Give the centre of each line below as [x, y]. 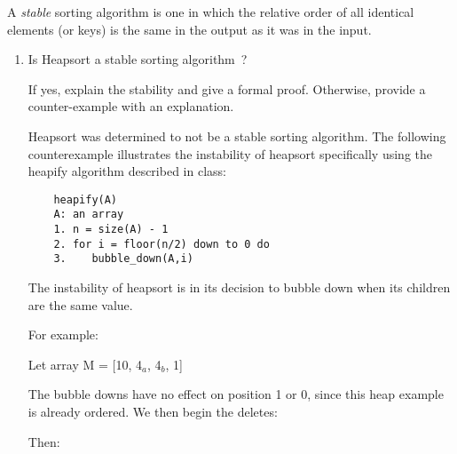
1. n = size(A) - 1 [111, 230]
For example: [63, 335]
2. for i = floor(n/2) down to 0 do [162, 244]
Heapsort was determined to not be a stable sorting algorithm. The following [237, 135]
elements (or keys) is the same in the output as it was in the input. [189, 29]
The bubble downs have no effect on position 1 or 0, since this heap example [236, 394]
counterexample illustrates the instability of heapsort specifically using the [230, 153]
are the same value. [80, 304]
